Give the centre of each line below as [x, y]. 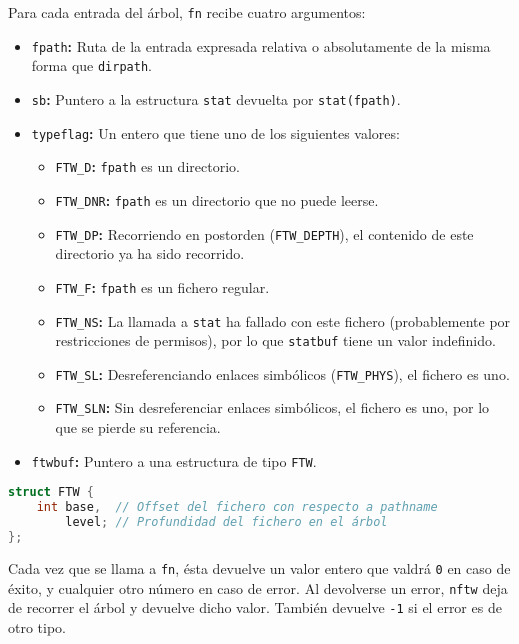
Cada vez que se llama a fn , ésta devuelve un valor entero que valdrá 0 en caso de [259, 567]
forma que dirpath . [91, 65]
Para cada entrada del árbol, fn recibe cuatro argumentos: [187, 12]
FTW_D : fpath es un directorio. [147, 166]
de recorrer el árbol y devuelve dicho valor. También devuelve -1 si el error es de [255, 607]
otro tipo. [37, 626]
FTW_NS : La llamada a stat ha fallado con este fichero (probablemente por [283, 320]
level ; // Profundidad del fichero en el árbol [226, 522]
